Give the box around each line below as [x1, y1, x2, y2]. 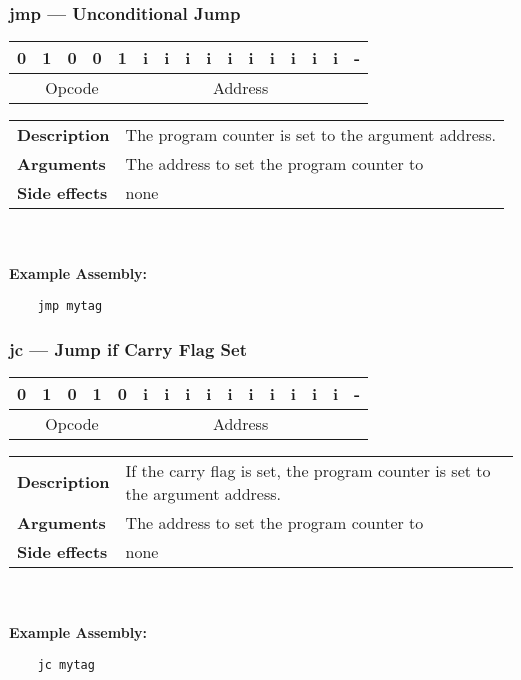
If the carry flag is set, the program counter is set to [125, 458, 491, 482]
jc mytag [37, 657, 95, 672]
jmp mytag [37, 299, 103, 313]
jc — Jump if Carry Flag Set [9, 336, 247, 361]
